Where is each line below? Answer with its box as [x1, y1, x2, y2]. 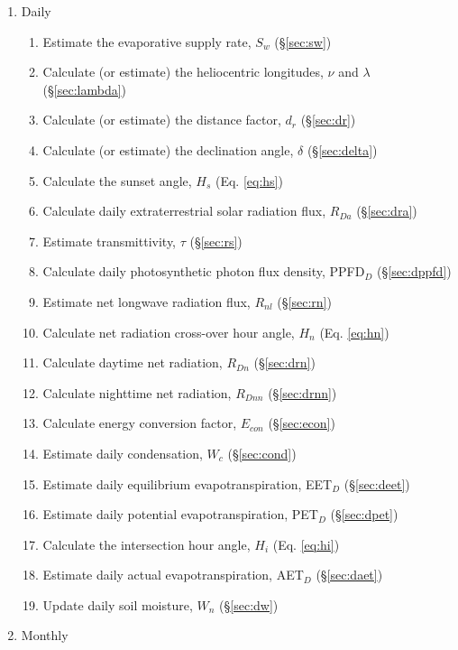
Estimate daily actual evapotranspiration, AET [42, 565, 304, 584]
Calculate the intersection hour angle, [42, 534, 251, 553]
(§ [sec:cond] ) [227, 443, 297, 462]
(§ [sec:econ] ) [268, 413, 335, 432]
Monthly [21, 626, 69, 645]
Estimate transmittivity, [42, 231, 176, 250]
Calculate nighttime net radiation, [42, 383, 232, 402]
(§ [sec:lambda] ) [42, 79, 127, 98]
